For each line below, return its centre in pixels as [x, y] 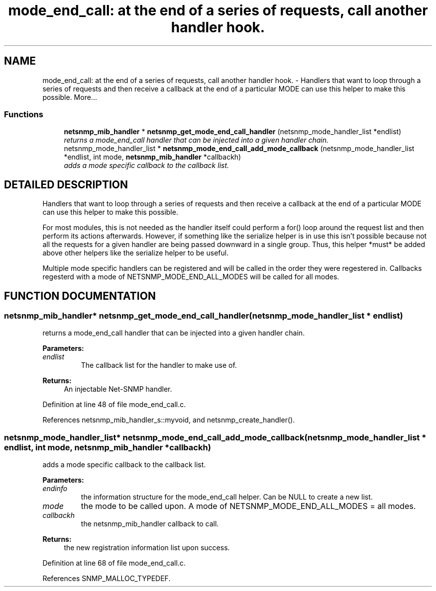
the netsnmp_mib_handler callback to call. [150, 524]
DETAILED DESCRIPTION [66, 184]
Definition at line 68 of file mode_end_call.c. [114, 563]
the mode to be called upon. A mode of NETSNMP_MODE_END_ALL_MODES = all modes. [248, 506]
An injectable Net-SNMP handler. [118, 389]
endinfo [55, 489]
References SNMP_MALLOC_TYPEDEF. [107, 579]
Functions [24, 114]
